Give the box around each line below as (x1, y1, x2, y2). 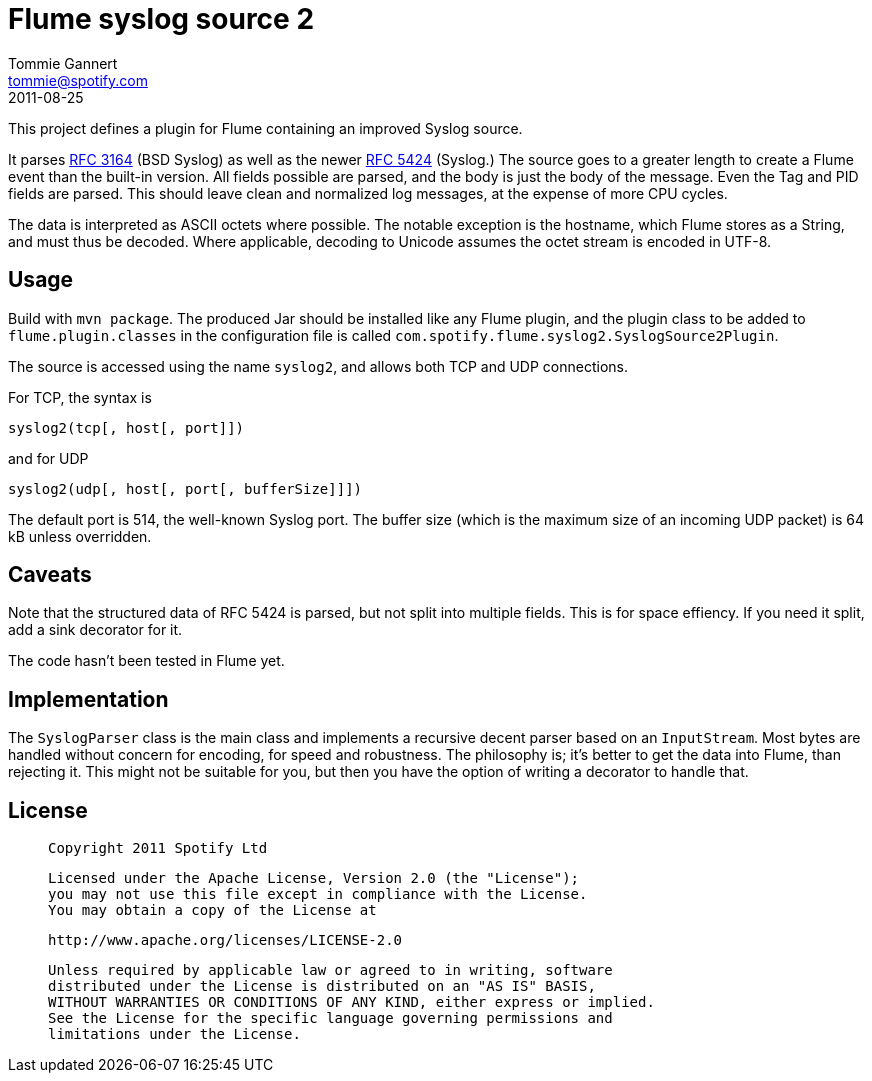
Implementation (8, 686, 169, 712)
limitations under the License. (48, 1026, 301, 1043)
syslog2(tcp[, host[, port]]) (8, 419, 245, 436)
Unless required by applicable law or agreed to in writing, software (48, 962, 613, 979)
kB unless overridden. (8, 527, 152, 545)
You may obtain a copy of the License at (48, 902, 377, 919)
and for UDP (8, 449, 89, 467)
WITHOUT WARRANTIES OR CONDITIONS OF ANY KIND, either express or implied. (48, 994, 655, 1011)
